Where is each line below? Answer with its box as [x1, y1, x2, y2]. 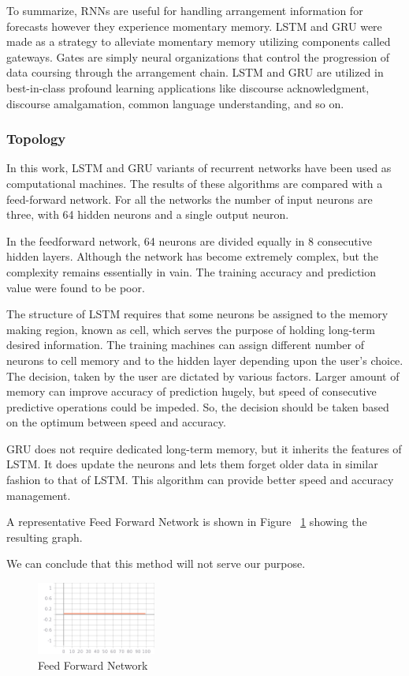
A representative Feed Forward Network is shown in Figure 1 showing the [6, 513, 367, 530]
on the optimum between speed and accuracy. [6, 414, 226, 430]
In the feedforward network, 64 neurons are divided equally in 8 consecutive [6, 232, 372, 249]
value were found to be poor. [6, 279, 145, 295]
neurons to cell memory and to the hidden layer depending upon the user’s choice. [6, 351, 403, 368]
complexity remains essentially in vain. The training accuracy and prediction [6, 263, 377, 280]
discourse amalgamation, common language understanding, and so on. [6, 95, 344, 111]
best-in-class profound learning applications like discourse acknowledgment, [6, 79, 370, 96]
